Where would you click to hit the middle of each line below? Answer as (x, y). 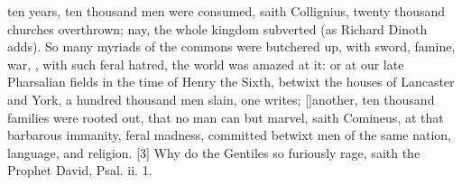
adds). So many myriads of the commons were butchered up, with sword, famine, (231, 46)
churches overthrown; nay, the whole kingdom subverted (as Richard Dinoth (217, 28)
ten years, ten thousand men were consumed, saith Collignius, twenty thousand (226, 11)
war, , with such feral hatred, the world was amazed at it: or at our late (206, 64)
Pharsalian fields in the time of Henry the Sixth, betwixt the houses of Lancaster (231, 82)
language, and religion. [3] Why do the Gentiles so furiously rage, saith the (214, 152)
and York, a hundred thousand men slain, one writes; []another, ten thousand (221, 99)
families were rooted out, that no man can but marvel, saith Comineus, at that (226, 117)
